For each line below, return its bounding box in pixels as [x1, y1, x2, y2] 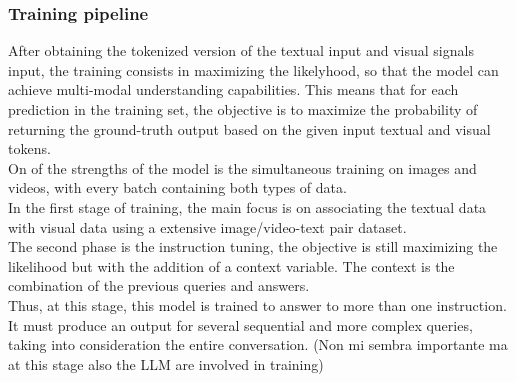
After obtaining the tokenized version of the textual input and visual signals [8, 40, 474, 61]
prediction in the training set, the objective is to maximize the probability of [8, 99, 478, 119]
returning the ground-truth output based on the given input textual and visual [8, 118, 491, 139]
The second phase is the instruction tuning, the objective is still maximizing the [8, 236, 498, 257]
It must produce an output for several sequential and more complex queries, [8, 314, 473, 335]
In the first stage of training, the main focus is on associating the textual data [8, 196, 487, 217]
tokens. [8, 138, 51, 159]
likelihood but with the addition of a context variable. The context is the [8, 255, 455, 276]
